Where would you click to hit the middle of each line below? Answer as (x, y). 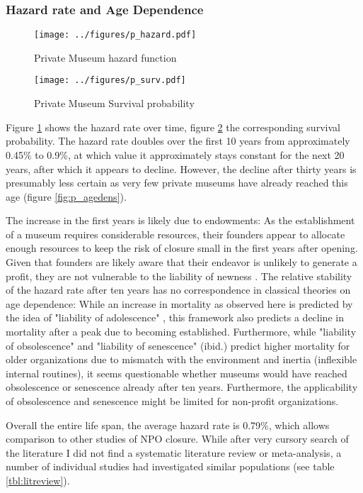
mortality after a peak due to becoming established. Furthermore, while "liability (181, 332)
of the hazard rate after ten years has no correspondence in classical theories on (178, 290)
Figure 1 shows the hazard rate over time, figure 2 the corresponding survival (173, 127)
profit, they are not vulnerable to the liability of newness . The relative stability (179, 276)
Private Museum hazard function (105, 57)
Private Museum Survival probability (114, 103)
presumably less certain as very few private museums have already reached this (177, 183)
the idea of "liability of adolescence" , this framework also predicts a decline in (175, 317)
